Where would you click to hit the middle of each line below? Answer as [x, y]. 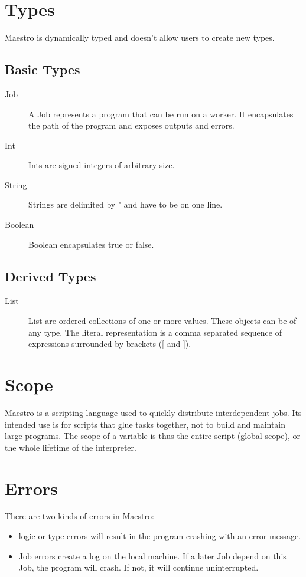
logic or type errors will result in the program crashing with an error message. [159, 536]
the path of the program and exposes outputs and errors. [131, 125]
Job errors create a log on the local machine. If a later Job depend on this [152, 555]
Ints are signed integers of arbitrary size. [102, 165]
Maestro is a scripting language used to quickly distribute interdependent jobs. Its [153, 412]
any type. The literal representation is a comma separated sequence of [155, 332]
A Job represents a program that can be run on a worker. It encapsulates [161, 114]
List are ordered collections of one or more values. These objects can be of [162, 321]
